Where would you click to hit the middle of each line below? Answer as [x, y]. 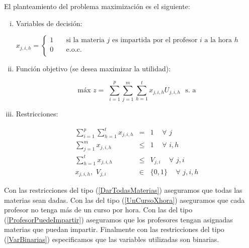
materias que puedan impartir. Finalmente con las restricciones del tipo [114, 229]
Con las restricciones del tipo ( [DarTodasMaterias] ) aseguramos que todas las [123, 190]
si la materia [85, 40]
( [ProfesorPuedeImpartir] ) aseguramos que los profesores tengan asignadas [118, 219]
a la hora [218, 40]
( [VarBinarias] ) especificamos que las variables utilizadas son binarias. [112, 239]
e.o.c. [74, 50]
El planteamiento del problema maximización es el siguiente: [97, 6]
